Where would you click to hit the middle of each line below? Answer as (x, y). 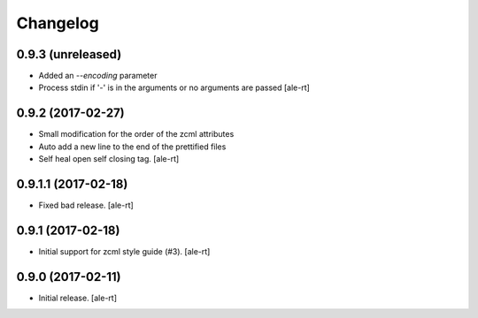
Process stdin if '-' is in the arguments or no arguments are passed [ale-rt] (174, 87)
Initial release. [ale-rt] (77, 298)
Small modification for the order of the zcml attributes (136, 134)
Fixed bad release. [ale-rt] (86, 205)
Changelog (58, 23)
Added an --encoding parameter (98, 76)
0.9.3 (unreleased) (69, 54)
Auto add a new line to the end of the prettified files (132, 147)
